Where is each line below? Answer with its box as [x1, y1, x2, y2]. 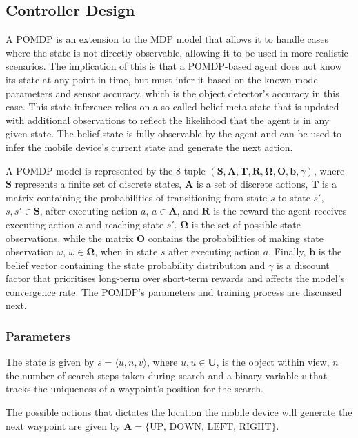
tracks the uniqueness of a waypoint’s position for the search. [6, 381, 263, 396]
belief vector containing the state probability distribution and [6, 257, 266, 272]
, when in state [95, 244, 158, 259]
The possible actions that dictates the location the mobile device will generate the [6, 405, 352, 419]
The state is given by [6, 355, 95, 369]
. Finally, [268, 244, 306, 259]
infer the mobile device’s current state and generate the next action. [6, 139, 293, 154]
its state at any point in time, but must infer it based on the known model [6, 72, 321, 86]
